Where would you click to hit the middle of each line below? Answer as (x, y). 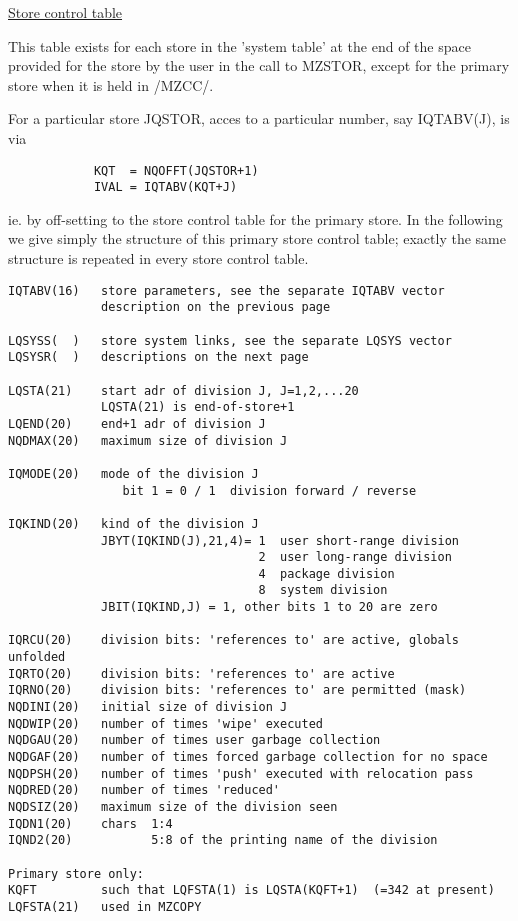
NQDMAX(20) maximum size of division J (148, 440)
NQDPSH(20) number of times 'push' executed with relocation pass (241, 773)
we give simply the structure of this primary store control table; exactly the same (257, 238)
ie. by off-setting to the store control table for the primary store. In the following (255, 218)
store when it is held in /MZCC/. (111, 84)
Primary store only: (76, 873)
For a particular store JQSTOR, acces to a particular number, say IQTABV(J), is (259, 118)
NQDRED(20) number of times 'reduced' (144, 790)
